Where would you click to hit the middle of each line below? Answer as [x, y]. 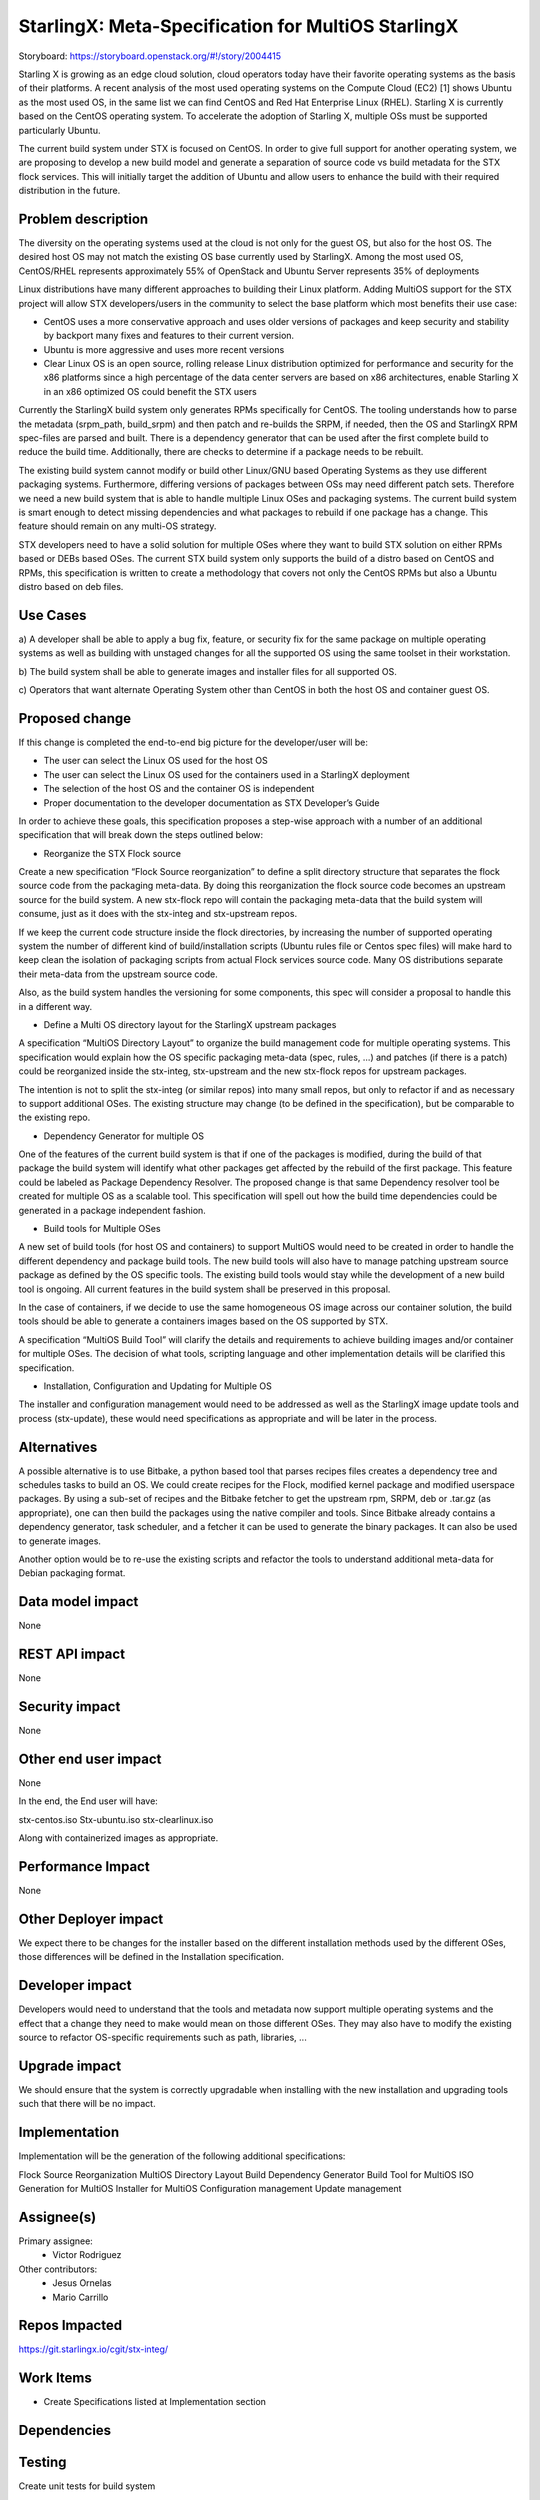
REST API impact [71, 1654]
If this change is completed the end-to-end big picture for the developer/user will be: [193, 742]
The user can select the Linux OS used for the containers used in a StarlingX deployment [226, 774]
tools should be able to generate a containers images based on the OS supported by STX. [203, 1321]
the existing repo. [54, 1117]
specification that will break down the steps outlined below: [141, 835]
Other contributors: [58, 2269]
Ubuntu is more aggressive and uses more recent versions [164, 349]
